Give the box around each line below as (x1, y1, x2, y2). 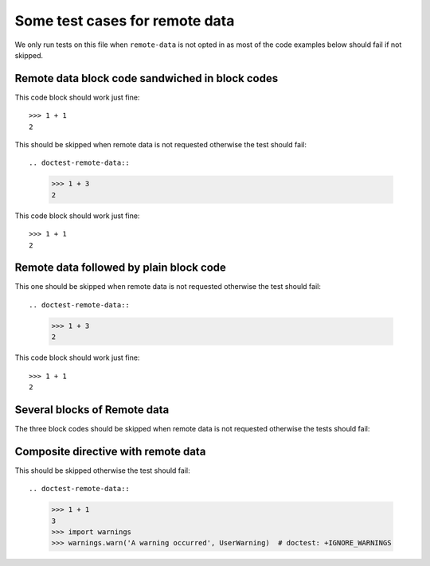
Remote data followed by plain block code (14, 261, 227, 275)
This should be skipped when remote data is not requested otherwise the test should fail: (14, 140, 307, 150)
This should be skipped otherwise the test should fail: (14, 466, 190, 475)
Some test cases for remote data (14, 12, 235, 29)
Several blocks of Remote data (14, 403, 170, 416)
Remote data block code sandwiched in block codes (14, 72, 279, 85)
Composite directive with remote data (14, 444, 206, 458)
